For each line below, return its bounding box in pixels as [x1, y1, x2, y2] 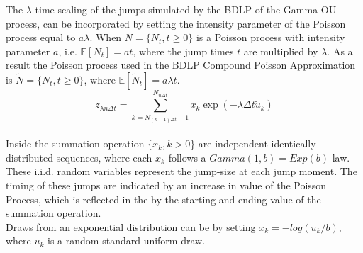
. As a [327, 43, 353, 58]
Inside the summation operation [6, 136, 145, 151]
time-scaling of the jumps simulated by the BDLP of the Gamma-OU [35, 2, 337, 16]
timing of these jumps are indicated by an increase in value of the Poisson [6, 178, 327, 192]
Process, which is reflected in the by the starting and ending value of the [6, 191, 321, 206]
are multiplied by [243, 43, 318, 58]
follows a [168, 150, 206, 164]
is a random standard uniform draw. [48, 233, 206, 248]
